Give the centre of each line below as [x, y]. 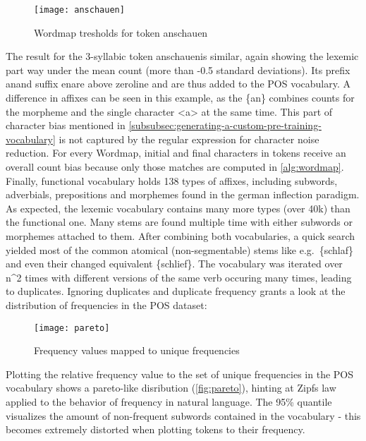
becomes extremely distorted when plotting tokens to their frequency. [155, 429]
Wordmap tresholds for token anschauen [121, 32]
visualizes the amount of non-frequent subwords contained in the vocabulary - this [183, 415]
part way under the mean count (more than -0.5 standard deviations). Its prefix [178, 70]
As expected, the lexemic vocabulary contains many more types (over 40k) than [178, 208]
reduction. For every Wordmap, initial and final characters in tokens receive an [176, 153]
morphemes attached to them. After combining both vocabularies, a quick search [181, 235]
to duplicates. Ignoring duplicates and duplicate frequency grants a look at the [176, 291]
